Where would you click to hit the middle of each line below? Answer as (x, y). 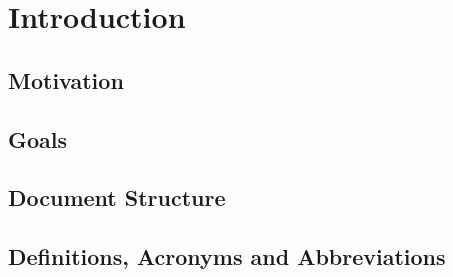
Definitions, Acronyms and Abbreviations (227, 256)
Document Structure (117, 197)
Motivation (66, 79)
